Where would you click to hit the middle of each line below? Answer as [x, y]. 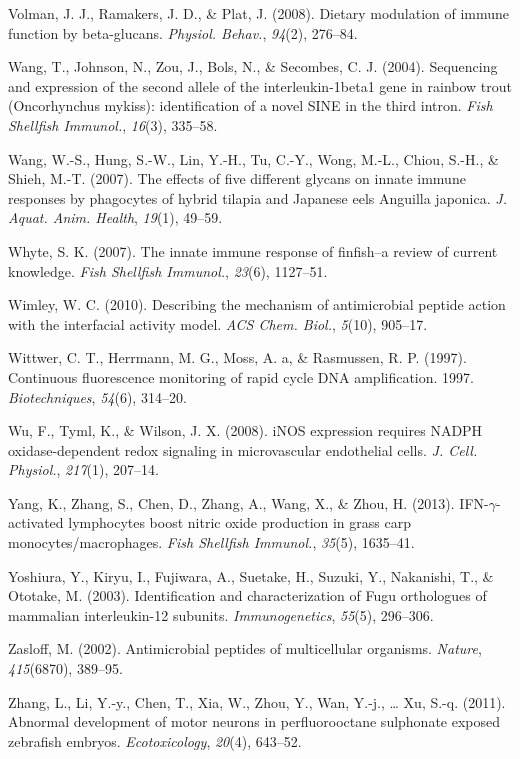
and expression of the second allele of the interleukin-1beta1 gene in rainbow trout [260, 85]
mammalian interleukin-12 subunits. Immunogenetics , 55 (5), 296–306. [221, 614]
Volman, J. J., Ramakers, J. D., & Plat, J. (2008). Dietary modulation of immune [259, 13]
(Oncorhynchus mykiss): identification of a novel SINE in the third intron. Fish [250, 105]
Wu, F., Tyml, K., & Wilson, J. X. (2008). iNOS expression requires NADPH [245, 430]
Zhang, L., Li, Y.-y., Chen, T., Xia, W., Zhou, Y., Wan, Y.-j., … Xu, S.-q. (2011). [257, 701]
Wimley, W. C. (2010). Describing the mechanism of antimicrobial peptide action [257, 304]
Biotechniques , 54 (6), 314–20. [97, 396]
